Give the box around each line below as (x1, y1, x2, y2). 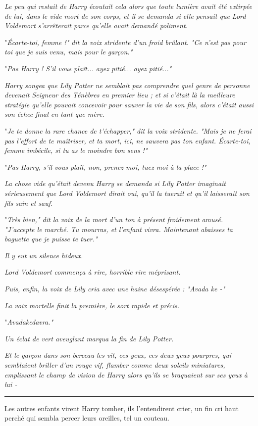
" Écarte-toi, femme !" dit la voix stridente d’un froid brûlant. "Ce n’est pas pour (4, 37, 246, 47)
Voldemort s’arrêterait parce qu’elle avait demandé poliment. (4, 20, 188, 31)
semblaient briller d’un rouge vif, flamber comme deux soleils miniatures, (4, 360, 225, 370)
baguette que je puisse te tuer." (4, 234, 98, 244)
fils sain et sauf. (4, 197, 53, 208)
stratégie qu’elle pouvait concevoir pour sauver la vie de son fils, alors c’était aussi (4, 99, 254, 109)
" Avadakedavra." (4, 317, 53, 327)
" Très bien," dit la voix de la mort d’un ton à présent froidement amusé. (4, 214, 223, 225)
